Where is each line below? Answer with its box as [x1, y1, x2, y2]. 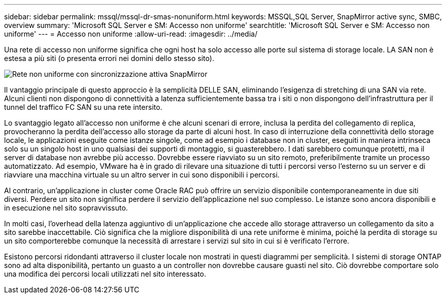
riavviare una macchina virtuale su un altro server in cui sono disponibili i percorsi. [4, 170, 280, 179]
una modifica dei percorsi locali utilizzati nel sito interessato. [4, 270, 206, 278]
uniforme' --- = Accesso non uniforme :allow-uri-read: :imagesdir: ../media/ [4, 29, 258, 38]
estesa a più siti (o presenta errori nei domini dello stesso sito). [4, 54, 214, 63]
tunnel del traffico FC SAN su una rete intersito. [4, 103, 162, 111]
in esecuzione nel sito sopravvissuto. [4, 203, 128, 212]
